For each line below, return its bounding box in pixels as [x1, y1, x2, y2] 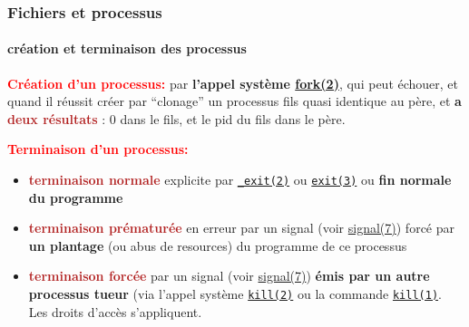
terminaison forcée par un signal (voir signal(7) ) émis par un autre [28, 266, 430, 285]
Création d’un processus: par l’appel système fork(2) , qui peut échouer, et [7, 73, 459, 92]
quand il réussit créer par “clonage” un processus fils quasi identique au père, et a [7, 91, 462, 111]
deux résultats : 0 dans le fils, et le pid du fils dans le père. [7, 109, 346, 128]
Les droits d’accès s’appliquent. [28, 302, 202, 321]
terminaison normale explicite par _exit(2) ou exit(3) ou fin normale [28, 170, 452, 189]
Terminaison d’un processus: [7, 139, 189, 159]
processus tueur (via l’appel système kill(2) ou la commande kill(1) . [28, 284, 442, 303]
